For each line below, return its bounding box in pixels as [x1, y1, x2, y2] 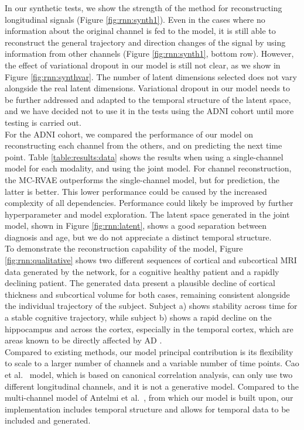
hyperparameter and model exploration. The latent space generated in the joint [5, 208, 290, 220]
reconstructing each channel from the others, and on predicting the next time [5, 139, 282, 152]
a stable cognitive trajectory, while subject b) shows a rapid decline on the [5, 311, 272, 324]
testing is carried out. [5, 116, 81, 128]
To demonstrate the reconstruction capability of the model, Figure [5, 242, 243, 254]
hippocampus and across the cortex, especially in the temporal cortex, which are [5, 322, 293, 335]
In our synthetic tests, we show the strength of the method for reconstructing [5, 2, 282, 13]
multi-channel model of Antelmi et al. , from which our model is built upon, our [5, 391, 293, 404]
